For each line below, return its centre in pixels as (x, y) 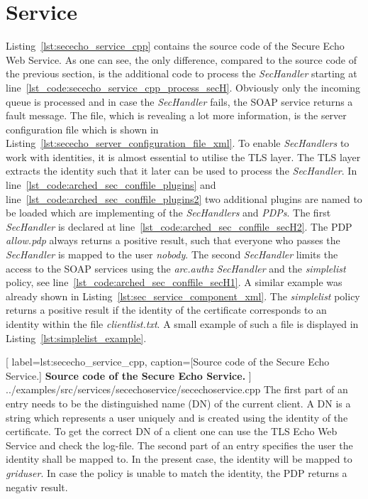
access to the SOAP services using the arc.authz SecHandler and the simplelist (176, 268)
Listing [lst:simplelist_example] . (76, 338)
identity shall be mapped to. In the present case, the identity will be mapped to (179, 459)
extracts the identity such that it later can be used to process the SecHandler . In (182, 171)
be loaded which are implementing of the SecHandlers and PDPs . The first (168, 213)
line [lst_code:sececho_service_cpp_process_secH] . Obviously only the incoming (183, 87)
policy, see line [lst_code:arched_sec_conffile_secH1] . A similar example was (174, 282)
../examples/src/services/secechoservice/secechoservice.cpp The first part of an (177, 389)
